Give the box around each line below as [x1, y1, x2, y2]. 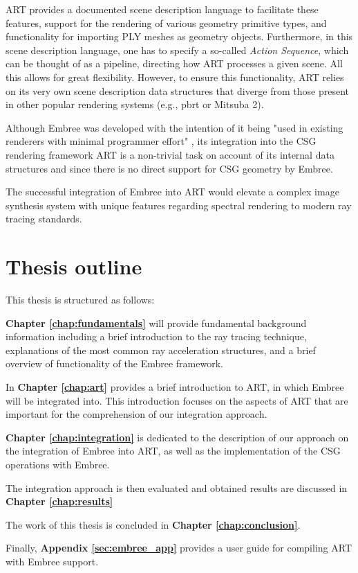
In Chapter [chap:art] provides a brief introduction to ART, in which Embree [6, 380, 344, 394]
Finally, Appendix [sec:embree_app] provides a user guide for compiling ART [6, 540, 352, 555]
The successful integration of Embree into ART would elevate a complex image [6, 184, 339, 199]
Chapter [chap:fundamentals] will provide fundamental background [6, 315, 307, 330]
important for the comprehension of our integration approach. [6, 407, 267, 421]
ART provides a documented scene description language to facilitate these [6, 2, 319, 16]
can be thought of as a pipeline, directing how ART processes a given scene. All [6, 56, 343, 71]
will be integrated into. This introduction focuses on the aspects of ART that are [6, 393, 348, 407]
